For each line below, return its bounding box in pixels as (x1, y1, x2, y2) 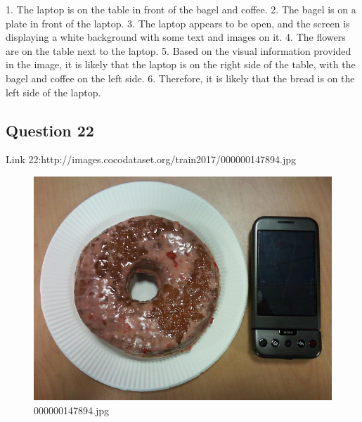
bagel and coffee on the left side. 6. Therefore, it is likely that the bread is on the (6, 70, 355, 85)
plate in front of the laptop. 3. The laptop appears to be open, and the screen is (6, 15, 350, 30)
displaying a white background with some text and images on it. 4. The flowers (6, 30, 346, 44)
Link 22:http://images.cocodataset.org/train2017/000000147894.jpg (6, 152, 297, 167)
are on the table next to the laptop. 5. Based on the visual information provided (6, 43, 351, 58)
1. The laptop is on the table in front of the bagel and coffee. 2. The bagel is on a (6, 2, 356, 16)
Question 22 (6, 119, 94, 141)
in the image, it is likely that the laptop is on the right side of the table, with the (6, 57, 356, 72)
